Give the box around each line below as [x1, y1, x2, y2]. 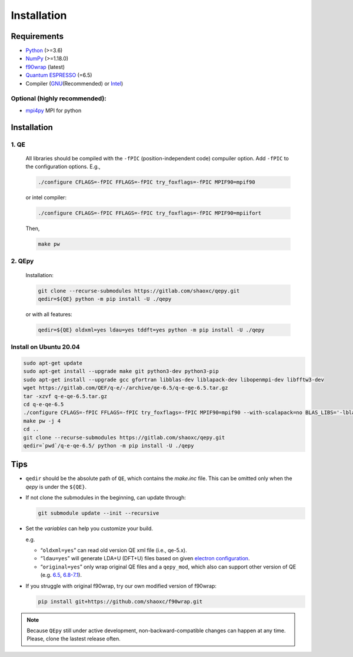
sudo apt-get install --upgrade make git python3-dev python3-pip [23, 368, 219, 375]
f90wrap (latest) [25, 63, 65, 70]
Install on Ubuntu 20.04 [11, 343, 80, 351]
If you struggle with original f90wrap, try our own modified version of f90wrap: [25, 582, 217, 589]
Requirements [11, 31, 64, 41]
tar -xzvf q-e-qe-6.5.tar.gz [23, 393, 108, 399]
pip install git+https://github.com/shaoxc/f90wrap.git [38, 598, 203, 605]
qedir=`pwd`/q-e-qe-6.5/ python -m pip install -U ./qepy [23, 442, 194, 449]
